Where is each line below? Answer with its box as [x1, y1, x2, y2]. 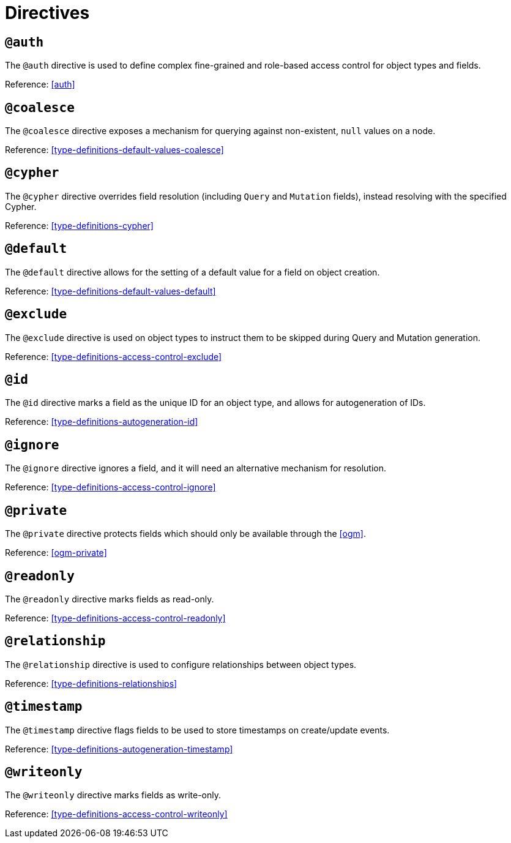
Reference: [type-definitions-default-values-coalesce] [5, 144, 224, 155]
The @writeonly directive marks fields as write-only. [5, 790, 222, 801]
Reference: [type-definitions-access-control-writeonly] [5, 809, 228, 820]
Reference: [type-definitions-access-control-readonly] [5, 612, 226, 623]
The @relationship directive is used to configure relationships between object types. [5, 659, 357, 670]
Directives [5, 2, 90, 23]
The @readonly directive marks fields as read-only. [5, 593, 214, 604]
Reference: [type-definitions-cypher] [5, 220, 154, 231]
